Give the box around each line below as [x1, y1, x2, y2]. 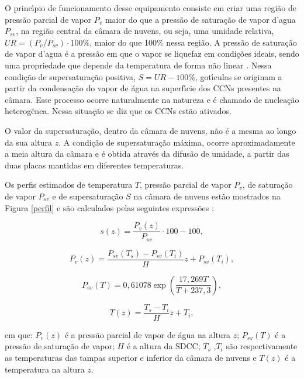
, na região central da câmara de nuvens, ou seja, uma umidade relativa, [16, 25, 274, 37]
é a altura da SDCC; [126, 340, 201, 352]
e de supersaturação [52, 189, 123, 202]
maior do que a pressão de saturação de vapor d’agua [105, 13, 296, 25]
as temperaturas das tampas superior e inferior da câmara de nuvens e [5, 351, 257, 363]
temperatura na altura [5, 363, 85, 375]
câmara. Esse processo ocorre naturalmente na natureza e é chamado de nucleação [5, 93, 299, 105]
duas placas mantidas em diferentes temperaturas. [5, 159, 184, 171]
